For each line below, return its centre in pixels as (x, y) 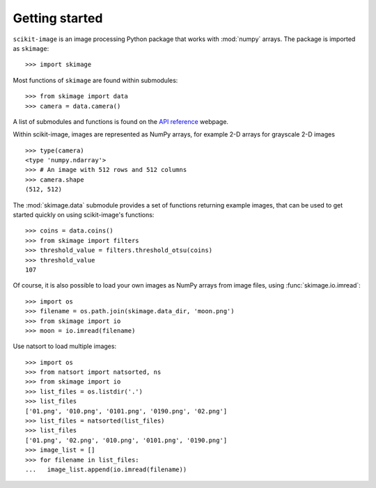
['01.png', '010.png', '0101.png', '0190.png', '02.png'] (126, 411)
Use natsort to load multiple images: (65, 346)
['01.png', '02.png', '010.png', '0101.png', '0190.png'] (126, 440)
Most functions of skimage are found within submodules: (95, 80)
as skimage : (31, 48)
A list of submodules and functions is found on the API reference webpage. (121, 121)
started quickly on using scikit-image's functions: (84, 215)
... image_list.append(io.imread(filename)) (106, 470)
